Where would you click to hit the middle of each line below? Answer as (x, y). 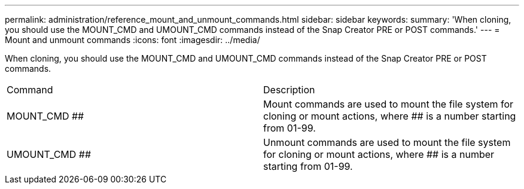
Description (289, 90)
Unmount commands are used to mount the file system (387, 142)
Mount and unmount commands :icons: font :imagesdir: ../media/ (132, 40)
